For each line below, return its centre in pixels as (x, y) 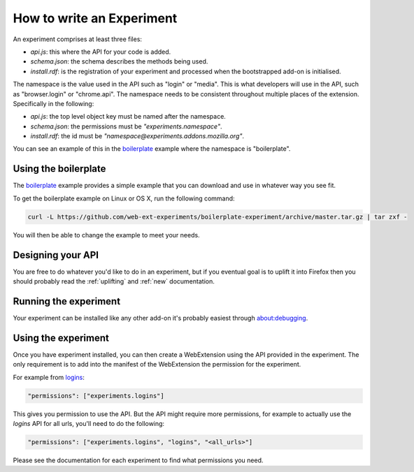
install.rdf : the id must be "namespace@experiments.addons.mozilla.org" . (137, 136)
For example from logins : (49, 377)
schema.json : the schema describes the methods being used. (119, 61)
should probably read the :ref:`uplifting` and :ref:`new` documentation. (114, 281)
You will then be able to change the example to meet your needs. (106, 235)
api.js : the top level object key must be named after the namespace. (128, 117)
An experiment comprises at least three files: (78, 39)
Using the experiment (61, 338)
